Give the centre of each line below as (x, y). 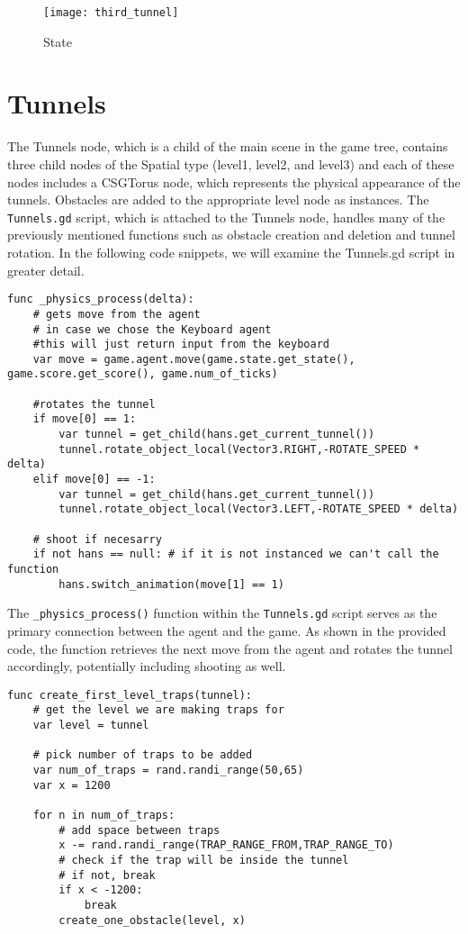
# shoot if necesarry (97, 539)
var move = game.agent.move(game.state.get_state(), (194, 359)
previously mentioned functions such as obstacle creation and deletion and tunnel (231, 235)
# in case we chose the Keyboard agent (152, 329)
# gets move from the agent (117, 314)
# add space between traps (139, 830)
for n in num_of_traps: (104, 815)
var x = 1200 (72, 785)
